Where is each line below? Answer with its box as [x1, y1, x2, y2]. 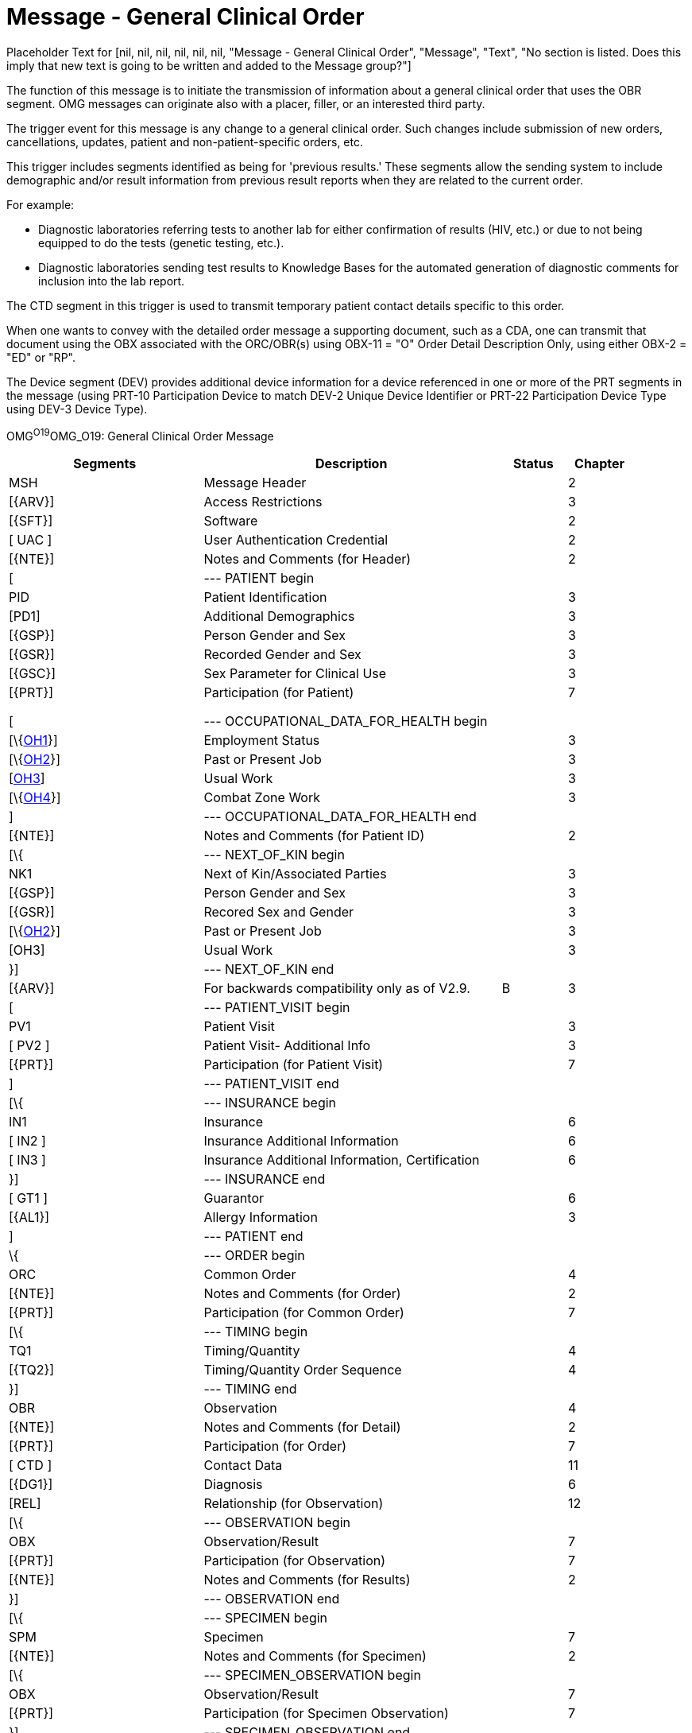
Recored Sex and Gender [203, 904, 354, 921]
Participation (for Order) [203, 1438, 347, 1455]
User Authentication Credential [203, 532, 389, 549]
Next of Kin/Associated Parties [203, 866, 387, 882]
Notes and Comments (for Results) [203, 1572, 411, 1588]
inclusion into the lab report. [38, 273, 185, 288]
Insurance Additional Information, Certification [203, 1152, 480, 1169]
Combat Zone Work [203, 789, 320, 806]
